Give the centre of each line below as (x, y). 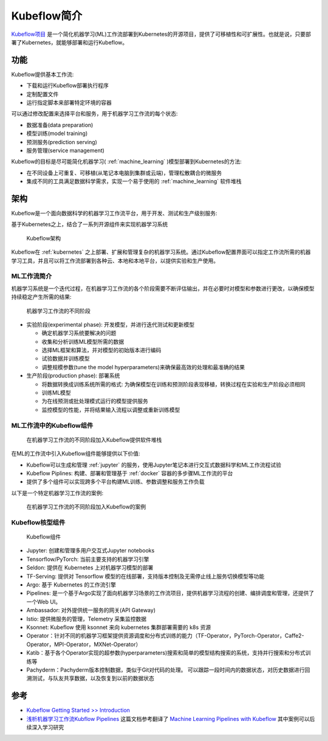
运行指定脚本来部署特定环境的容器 (69, 103)
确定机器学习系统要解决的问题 (79, 333)
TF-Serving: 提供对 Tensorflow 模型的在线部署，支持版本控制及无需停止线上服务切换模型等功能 (145, 576)
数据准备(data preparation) (60, 125)
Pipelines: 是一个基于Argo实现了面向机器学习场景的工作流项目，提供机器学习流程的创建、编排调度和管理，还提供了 (170, 593)
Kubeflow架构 (44, 238)
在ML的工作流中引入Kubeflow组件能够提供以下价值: (76, 454)
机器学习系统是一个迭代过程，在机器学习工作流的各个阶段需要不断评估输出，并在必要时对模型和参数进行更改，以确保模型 (163, 288)
